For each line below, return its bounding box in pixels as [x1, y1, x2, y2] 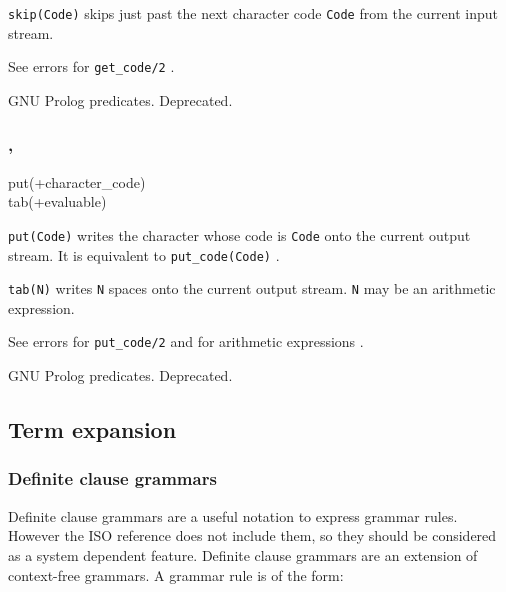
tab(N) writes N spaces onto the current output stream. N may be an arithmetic [8, 278, 496, 299]
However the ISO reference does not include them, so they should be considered [8, 525, 497, 546]
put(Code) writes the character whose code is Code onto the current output [8, 224, 471, 245]
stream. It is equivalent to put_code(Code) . [8, 244, 280, 265]
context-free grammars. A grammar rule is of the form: [8, 564, 344, 585]
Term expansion [8, 414, 177, 445]
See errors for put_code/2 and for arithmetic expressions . [8, 331, 364, 352]
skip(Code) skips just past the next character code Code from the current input [8, 3, 499, 23]
